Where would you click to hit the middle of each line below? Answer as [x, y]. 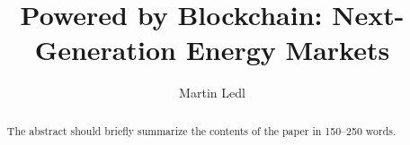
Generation [105, 50]
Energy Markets [288, 50]
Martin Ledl [212, 93]
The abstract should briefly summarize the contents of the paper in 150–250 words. [201, 130]
